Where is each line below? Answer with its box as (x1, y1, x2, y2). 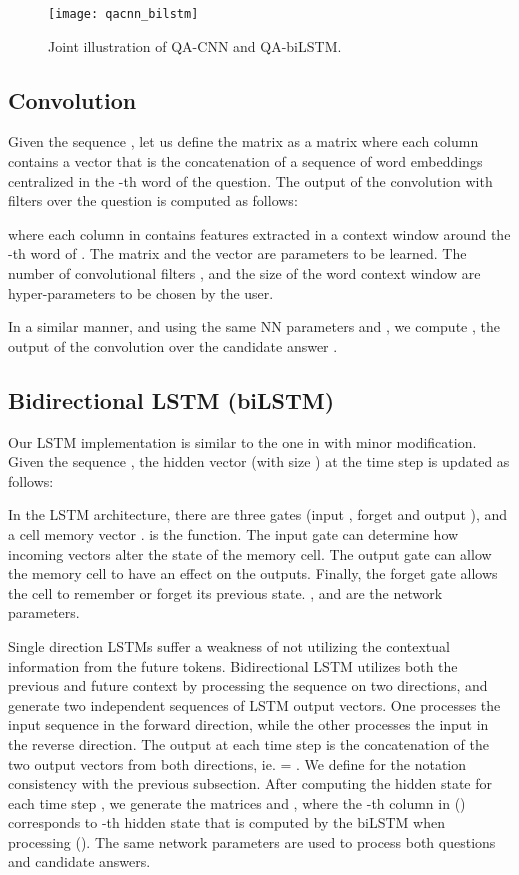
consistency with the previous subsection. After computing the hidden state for (8, 773, 492, 794)
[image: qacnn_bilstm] (48, 7, 199, 21)
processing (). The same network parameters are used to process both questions (8, 831, 496, 852)
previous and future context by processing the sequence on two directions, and (8, 675, 488, 696)
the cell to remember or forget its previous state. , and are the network (8, 582, 443, 603)
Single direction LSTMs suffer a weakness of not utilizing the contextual (8, 635, 450, 656)
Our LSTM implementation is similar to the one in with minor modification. (8, 431, 477, 452)
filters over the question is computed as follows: (8, 190, 298, 211)
